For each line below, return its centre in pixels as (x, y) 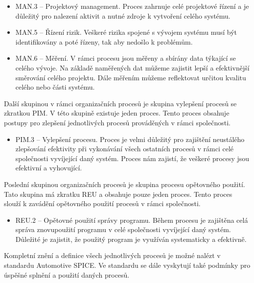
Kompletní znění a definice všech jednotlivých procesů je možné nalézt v (112, 255)
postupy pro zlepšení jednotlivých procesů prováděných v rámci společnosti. (117, 122)
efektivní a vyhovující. (49, 168)
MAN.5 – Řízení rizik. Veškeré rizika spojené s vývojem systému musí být (126, 32)
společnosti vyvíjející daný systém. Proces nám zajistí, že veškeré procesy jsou (132, 158)
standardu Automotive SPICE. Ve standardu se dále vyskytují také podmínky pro (127, 265)
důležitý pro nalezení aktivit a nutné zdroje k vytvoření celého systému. (123, 15)
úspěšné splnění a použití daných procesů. (67, 274)
